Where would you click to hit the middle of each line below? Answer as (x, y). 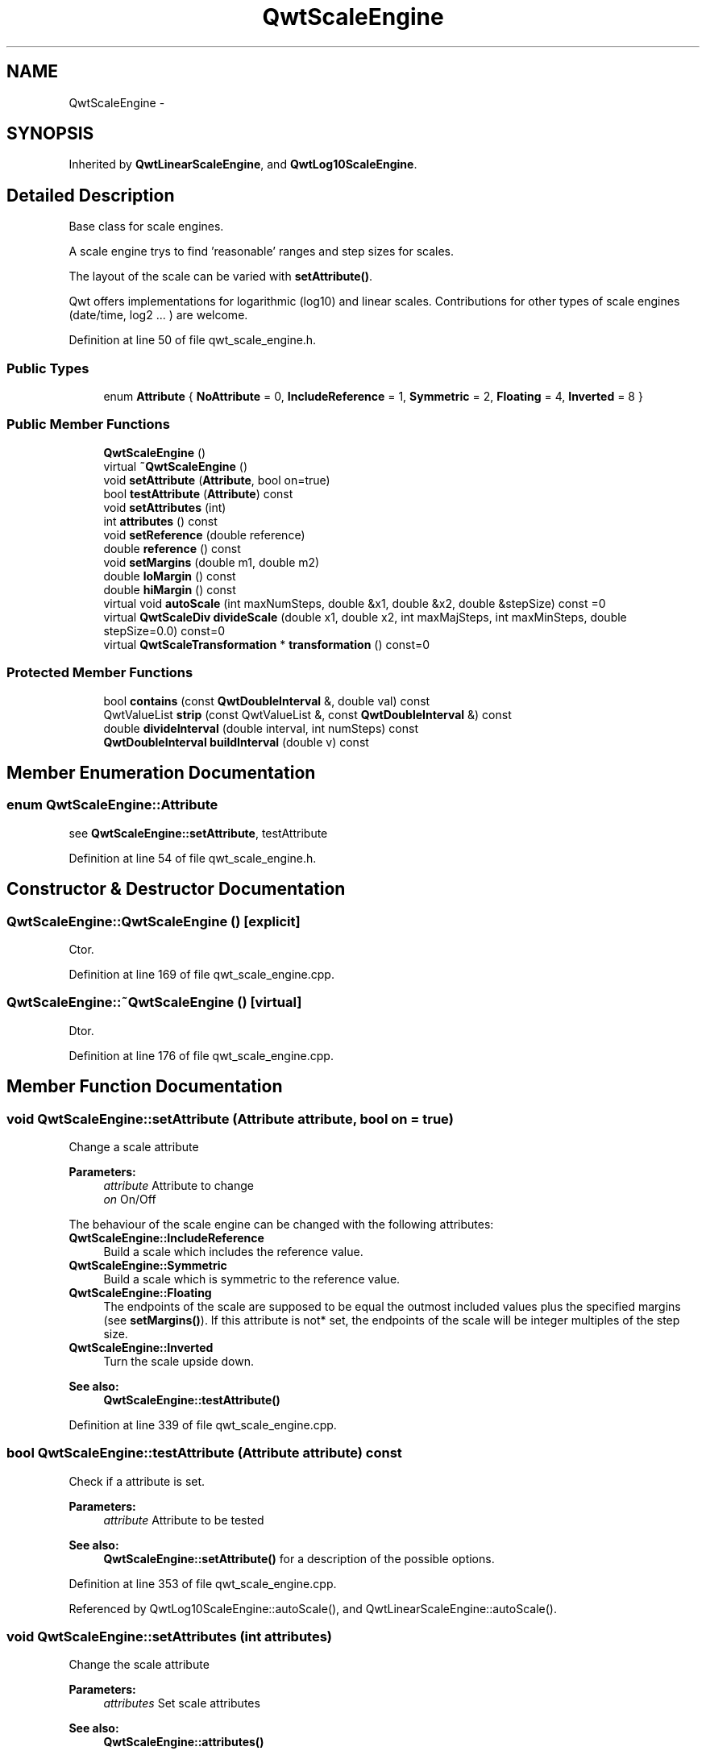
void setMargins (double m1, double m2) (212, 562)
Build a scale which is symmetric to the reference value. (252, 1279)
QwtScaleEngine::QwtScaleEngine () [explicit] (154, 921)
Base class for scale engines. (146, 227)
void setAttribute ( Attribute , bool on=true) (217, 480)
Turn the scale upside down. (179, 1361)
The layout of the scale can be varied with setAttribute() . (221, 277)
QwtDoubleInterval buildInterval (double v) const (236, 742)
